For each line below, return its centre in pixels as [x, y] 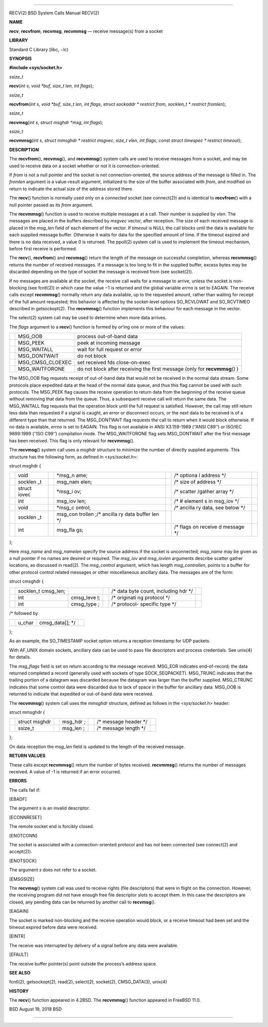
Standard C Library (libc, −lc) [39, 49]
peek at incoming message [109, 343]
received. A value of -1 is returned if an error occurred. [65, 771]
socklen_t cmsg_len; [42, 591]
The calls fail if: [25, 790]
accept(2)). [21, 852]
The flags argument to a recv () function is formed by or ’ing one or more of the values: [97, 327]
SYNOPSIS [21, 58]
